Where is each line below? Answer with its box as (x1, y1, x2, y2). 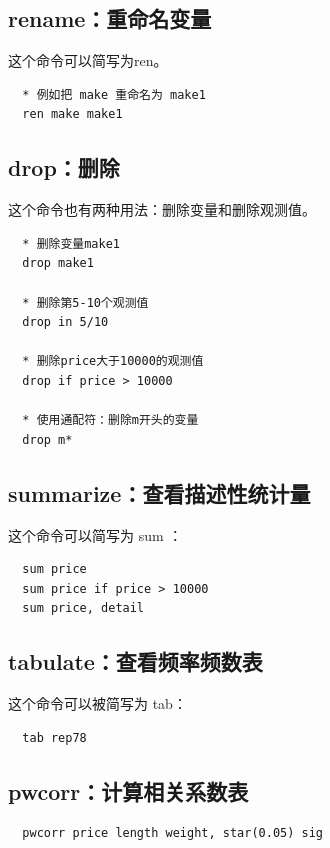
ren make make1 (22, 107, 123, 122)
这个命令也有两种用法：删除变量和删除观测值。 (8, 199, 316, 220)
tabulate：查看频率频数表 (8, 646, 263, 677)
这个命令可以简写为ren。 (8, 50, 168, 71)
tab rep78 (22, 730, 87, 745)
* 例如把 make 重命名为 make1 (22, 87, 206, 102)
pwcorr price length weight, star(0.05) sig (22, 826, 323, 841)
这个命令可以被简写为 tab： (8, 693, 187, 714)
